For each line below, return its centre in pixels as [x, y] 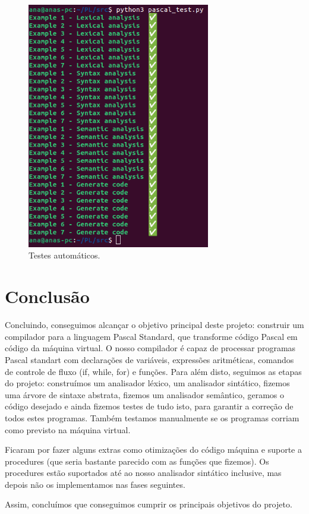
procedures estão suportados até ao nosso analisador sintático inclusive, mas [143, 473]
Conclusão [47, 296]
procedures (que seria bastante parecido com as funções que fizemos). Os [137, 461]
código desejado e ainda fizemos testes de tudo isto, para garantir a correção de [149, 406]
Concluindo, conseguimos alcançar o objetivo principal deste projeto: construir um [154, 325]
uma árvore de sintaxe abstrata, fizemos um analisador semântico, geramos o [144, 394]
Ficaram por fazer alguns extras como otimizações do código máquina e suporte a [153, 450]
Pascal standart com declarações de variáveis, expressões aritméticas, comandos [149, 359]
